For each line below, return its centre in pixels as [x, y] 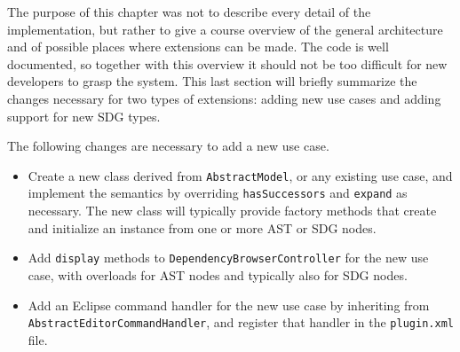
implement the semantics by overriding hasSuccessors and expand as [218, 193]
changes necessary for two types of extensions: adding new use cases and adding [224, 98]
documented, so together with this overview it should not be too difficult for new [227, 63]
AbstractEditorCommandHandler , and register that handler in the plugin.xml [241, 322]
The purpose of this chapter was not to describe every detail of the [189, 12]
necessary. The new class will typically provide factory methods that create [232, 211]
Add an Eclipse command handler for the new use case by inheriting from [229, 305]
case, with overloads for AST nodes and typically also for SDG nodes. [218, 274]
